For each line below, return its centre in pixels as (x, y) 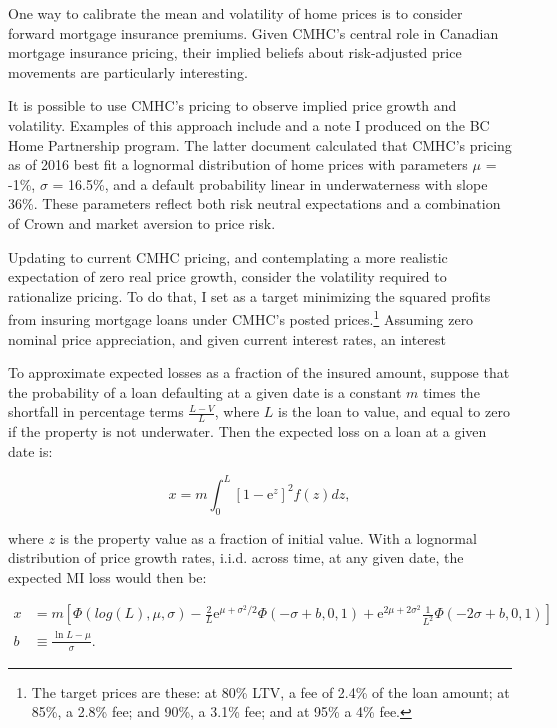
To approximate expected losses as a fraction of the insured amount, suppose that (259, 372)
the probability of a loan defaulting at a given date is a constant (205, 391)
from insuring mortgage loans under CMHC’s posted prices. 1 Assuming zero (241, 317)
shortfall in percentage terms (96, 411)
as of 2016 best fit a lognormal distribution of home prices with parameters (238, 164)
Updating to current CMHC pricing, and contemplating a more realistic (228, 256)
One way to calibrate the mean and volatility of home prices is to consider (235, 13)
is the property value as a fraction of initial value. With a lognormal (268, 537)
